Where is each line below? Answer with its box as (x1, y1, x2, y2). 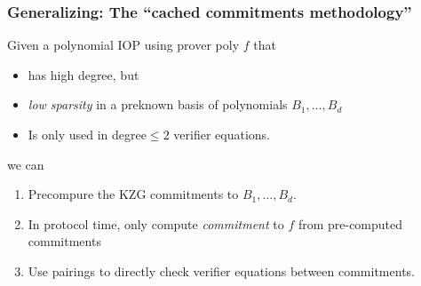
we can (7, 155, 44, 173)
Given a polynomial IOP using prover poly (7, 36, 240, 54)
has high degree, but (28, 65, 139, 83)
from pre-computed (298, 214, 403, 233)
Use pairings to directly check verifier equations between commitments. (28, 261, 415, 280)
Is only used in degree (28, 125, 147, 143)
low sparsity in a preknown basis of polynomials (28, 95, 288, 114)
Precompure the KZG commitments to (28, 185, 239, 203)
